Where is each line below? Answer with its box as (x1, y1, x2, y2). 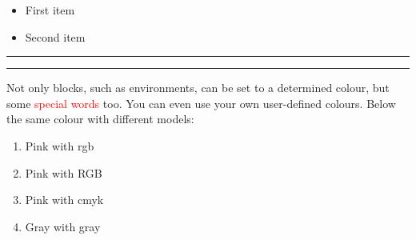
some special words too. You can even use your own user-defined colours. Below (6, 94, 396, 111)
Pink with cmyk (25, 191, 104, 208)
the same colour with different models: (6, 110, 194, 127)
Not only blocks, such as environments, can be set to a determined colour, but (6, 79, 390, 96)
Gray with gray (25, 218, 101, 234)
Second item (25, 28, 86, 45)
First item (25, 2, 75, 18)
